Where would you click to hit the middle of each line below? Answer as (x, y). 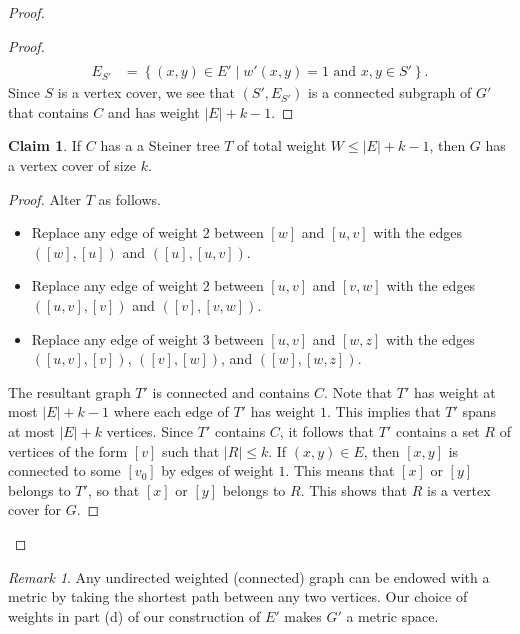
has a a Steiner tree (160, 145)
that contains (48, 111)
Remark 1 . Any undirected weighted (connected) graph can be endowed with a (249, 576)
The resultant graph (69, 391)
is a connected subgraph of (390, 92)
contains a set (437, 430)
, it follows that (327, 430)
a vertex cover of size (72, 165)
